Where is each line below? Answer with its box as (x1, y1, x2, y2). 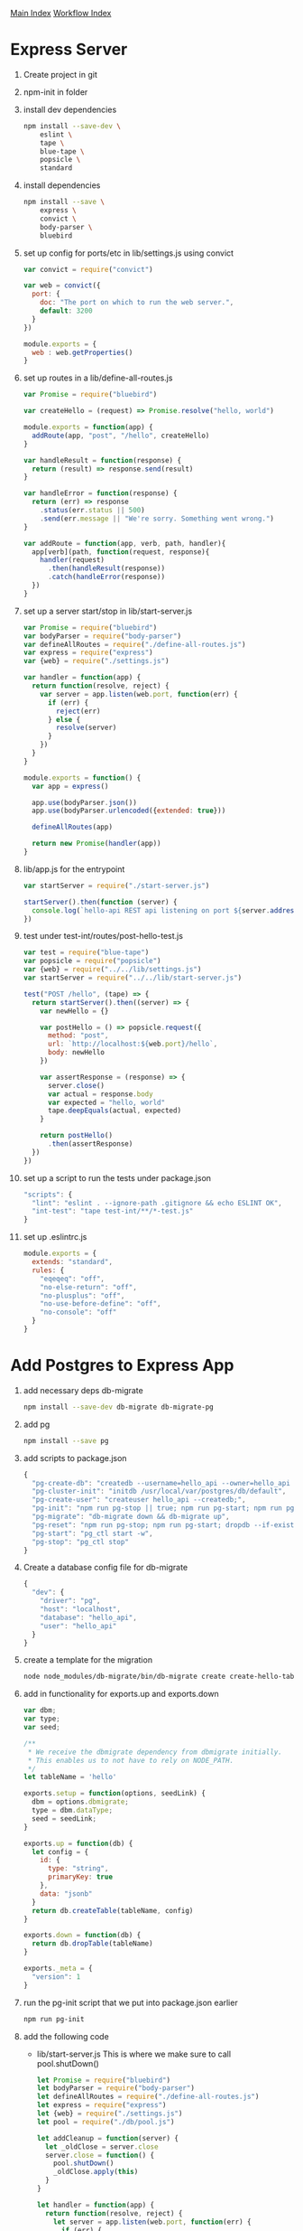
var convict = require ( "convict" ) (23, 265, 153, 274)
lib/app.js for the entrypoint (23, 863, 125, 875)
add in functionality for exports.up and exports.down (23, 1689, 219, 1700)
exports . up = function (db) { (23, 1839, 133, 1848)
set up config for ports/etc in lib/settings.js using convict (23, 248, 234, 258)
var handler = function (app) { (23, 673, 142, 682)
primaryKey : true (47, 1872, 114, 1882)
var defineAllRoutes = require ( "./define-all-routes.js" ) (23, 640, 246, 649)
